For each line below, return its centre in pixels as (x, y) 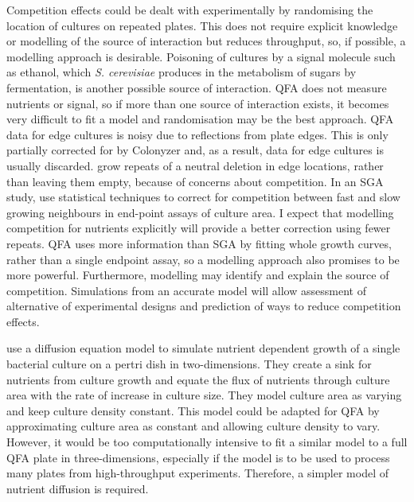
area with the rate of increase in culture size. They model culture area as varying (204, 395)
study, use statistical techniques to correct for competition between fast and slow (203, 197)
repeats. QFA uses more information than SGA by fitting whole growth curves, (199, 243)
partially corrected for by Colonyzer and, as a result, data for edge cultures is (195, 150)
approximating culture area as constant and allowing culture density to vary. (193, 426)
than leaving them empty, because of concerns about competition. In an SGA (195, 181)
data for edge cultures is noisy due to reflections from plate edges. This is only (197, 134)
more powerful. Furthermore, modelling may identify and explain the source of (198, 275)
